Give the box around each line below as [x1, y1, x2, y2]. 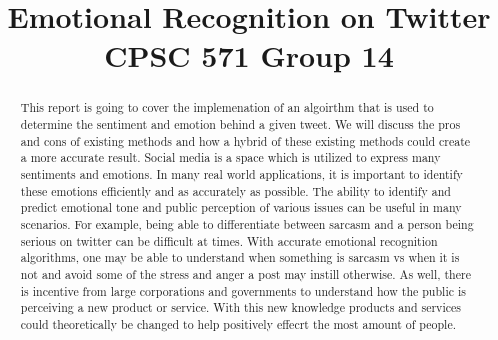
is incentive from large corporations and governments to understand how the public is [20, 282, 466, 299]
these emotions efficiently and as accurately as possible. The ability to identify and [20, 182, 451, 199]
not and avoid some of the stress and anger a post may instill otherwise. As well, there [20, 265, 471, 282]
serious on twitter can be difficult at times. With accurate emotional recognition [20, 232, 438, 249]
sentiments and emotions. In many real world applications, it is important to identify [20, 165, 463, 182]
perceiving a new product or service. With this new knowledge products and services [20, 299, 461, 316]
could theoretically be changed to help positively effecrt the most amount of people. [20, 315, 456, 332]
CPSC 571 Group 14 [104, 35, 394, 76]
